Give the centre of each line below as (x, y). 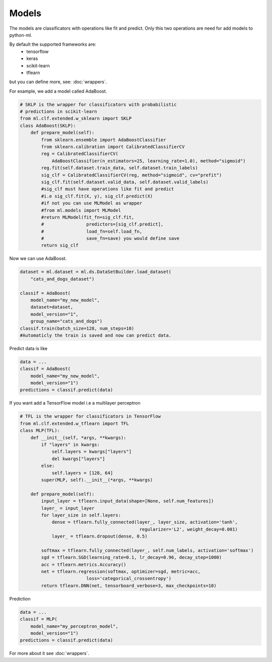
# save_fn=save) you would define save (110, 239)
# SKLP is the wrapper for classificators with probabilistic (98, 104)
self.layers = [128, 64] (82, 473)
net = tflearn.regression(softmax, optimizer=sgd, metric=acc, (121, 572)
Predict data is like (28, 348)
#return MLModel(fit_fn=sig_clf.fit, (88, 217)
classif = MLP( (39, 619)
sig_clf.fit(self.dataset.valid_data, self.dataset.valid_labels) (125, 182)
